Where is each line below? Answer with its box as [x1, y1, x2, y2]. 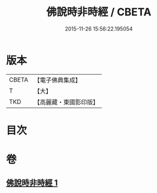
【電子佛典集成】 [34, 76, 81, 84]
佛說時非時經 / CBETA [46, 5, 152, 19]
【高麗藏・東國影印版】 [34, 98, 99, 106]
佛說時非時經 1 [6, 178, 58, 188]
